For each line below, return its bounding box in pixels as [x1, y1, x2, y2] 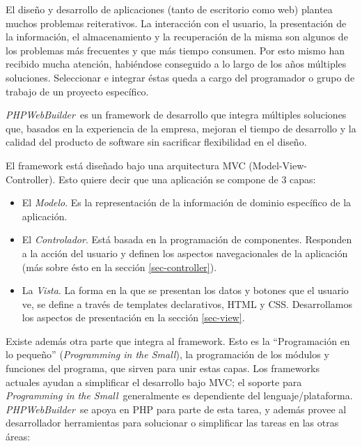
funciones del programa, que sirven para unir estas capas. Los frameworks [6, 361, 320, 376]
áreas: [6, 429, 31, 444]
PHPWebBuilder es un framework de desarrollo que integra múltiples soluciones [6, 107, 347, 122]
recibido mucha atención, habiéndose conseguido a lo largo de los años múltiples [6, 56, 347, 71]
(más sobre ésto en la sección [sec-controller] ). [22, 259, 217, 274]
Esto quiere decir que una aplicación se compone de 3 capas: [58, 171, 316, 186]
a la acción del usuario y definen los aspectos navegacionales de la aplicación [22, 245, 348, 260]
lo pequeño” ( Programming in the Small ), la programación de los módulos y [6, 347, 329, 362]
